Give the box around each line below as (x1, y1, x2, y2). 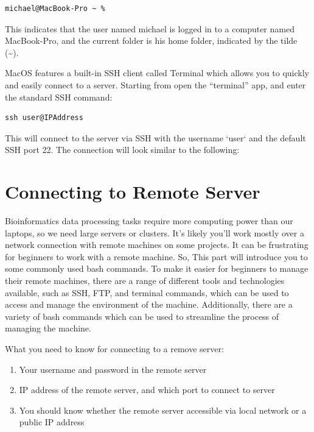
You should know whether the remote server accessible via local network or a (19, 403, 307, 416)
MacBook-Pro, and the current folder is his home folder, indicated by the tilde (5, 34, 298, 47)
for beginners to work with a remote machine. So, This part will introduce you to (5, 250, 308, 263)
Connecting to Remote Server (5, 179, 260, 204)
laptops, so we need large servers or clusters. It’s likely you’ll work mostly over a (5, 226, 304, 239)
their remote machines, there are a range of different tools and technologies (5, 274, 285, 287)
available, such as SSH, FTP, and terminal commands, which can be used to (5, 286, 289, 299)
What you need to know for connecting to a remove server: (5, 342, 224, 355)
